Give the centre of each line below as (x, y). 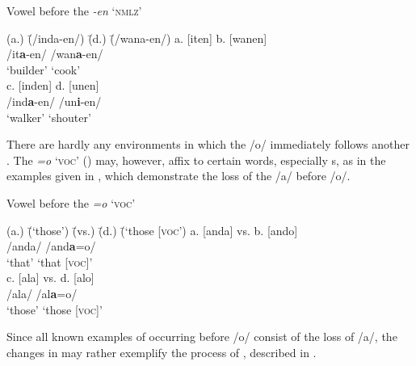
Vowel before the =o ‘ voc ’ (71, 202)
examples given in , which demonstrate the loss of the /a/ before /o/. (179, 176)
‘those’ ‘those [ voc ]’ (55, 309)
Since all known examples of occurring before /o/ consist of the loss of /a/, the (202, 337)
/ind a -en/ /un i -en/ (54, 101)
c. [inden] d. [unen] (53, 85)
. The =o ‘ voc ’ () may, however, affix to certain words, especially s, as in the (196, 160)
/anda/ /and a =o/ (51, 246)
